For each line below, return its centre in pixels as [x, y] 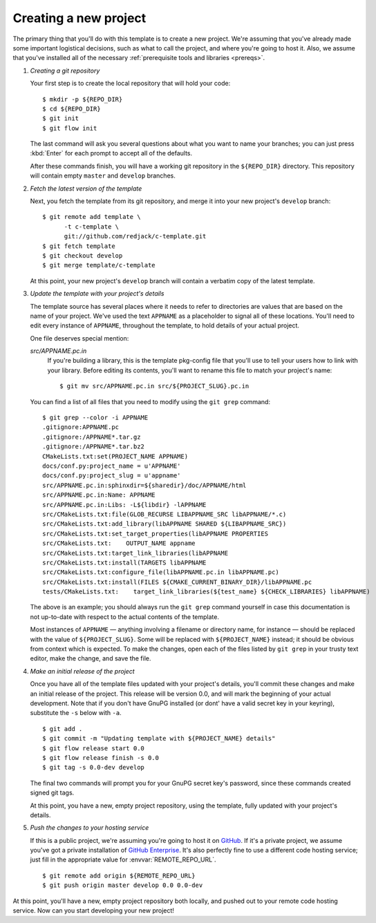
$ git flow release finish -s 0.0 [101, 758]
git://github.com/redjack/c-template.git [135, 236]
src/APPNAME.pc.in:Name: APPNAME [99, 495]
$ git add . [63, 729]
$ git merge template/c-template [99, 265]
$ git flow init [70, 128]
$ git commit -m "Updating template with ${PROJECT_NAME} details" [159, 739]
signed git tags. [52, 793]
